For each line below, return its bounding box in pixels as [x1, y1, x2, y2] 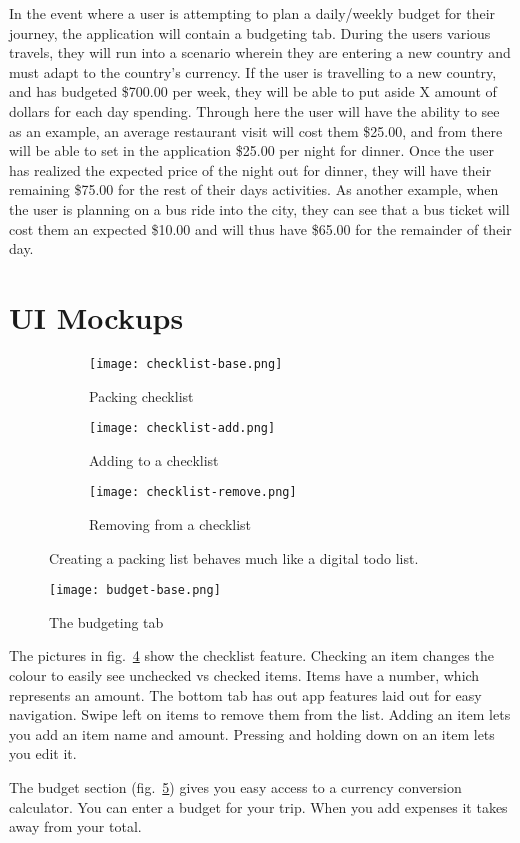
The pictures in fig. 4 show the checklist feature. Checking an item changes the [9, 645, 494, 666]
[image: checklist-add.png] [89, 421, 276, 436]
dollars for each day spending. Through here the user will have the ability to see [9, 100, 500, 121]
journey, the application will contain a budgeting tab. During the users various [9, 22, 491, 43]
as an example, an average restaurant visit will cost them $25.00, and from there [9, 120, 503, 141]
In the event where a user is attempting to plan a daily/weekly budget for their [9, 3, 496, 23]
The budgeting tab [49, 611, 164, 632]
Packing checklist [89, 385, 194, 406]
